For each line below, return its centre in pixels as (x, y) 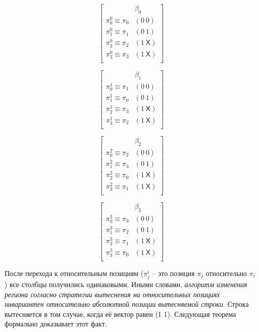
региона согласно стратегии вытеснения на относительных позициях (112, 294)
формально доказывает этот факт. (56, 324)
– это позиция (173, 273)
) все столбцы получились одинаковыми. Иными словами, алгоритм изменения (126, 284)
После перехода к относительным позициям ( (74, 273)
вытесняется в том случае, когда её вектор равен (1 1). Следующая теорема (120, 314)
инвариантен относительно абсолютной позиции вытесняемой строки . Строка (127, 304)
